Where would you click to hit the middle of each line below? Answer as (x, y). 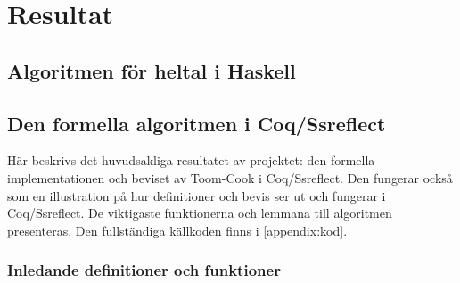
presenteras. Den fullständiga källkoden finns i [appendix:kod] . (177, 230)
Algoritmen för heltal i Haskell (152, 70)
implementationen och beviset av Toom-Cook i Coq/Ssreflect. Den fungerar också (230, 177)
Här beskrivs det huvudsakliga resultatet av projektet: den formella (191, 160)
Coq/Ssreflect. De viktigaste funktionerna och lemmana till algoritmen (200, 213)
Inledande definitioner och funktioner (144, 270)
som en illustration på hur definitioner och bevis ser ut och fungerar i (197, 195)
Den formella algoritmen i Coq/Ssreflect (197, 123)
